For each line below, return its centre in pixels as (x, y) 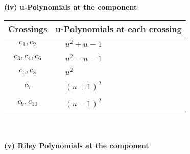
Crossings (28, 28)
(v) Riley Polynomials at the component (77, 145)
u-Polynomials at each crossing (118, 28)
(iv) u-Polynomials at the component (71, 7)
